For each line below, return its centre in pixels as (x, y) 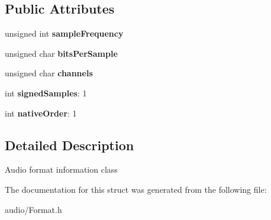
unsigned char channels (49, 73)
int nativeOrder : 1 (41, 113)
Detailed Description (70, 145)
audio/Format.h (33, 209)
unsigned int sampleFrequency (64, 33)
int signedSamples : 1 (46, 93)
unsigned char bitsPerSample (61, 53)
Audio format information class (61, 169)
